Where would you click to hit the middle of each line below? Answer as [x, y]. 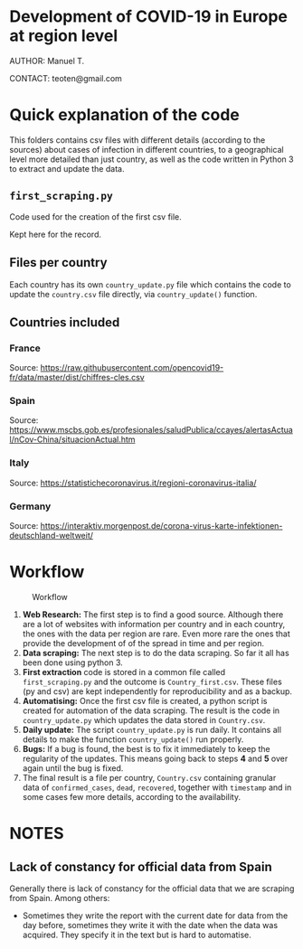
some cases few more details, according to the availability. [132, 797]
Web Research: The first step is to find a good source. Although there [153, 615]
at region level [64, 36]
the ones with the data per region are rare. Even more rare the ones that [156, 634]
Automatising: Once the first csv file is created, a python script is [145, 701]
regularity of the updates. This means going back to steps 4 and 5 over [155, 759]
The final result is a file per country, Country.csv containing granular [149, 778]
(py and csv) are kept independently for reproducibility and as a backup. [157, 691]
